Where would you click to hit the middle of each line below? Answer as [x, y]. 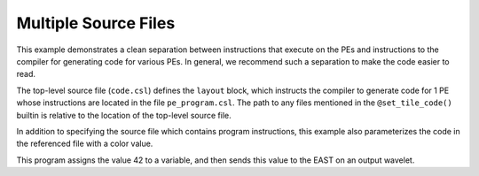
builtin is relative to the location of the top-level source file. [124, 115]
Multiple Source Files [96, 23]
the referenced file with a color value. [85, 144]
